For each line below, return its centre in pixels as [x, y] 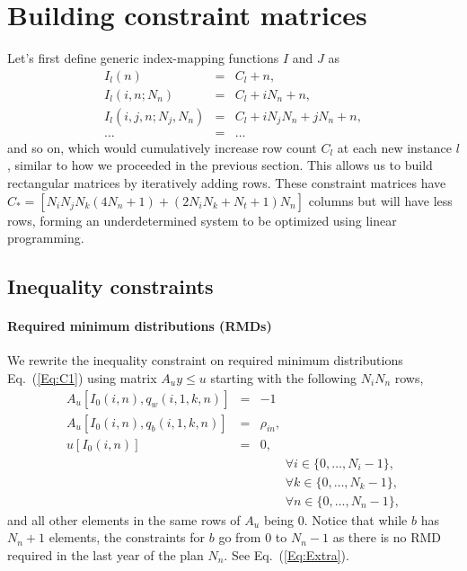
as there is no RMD [387, 537]
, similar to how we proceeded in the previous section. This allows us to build [220, 165]
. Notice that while [356, 519]
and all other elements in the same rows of [124, 519]
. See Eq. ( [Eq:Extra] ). [286, 554]
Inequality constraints [110, 286]
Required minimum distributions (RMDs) [140, 326]
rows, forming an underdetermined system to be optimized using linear [202, 220]
